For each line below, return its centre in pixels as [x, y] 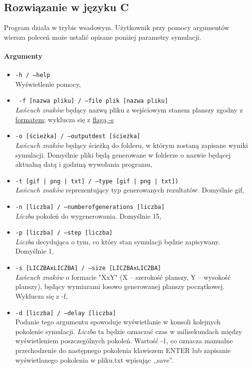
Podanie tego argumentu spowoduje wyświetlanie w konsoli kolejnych [118, 322]
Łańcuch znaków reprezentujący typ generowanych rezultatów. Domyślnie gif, [130, 190]
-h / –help [33, 75]
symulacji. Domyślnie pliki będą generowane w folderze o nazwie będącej [123, 154]
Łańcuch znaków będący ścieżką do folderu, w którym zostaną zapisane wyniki [132, 145]
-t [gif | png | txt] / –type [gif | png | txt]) [97, 181]
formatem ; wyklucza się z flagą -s [64, 119]
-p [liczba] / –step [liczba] [64, 233]
